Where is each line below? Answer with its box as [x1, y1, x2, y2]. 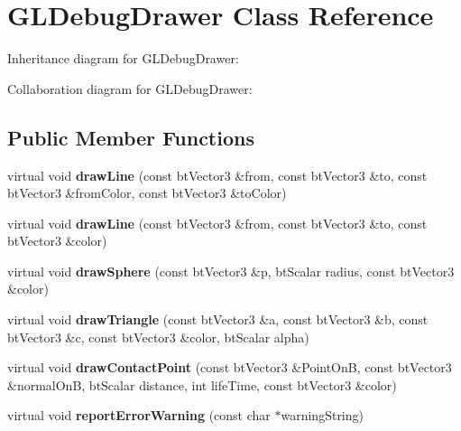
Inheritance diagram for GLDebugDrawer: [7, 49, 239, 68]
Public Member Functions [7, 123, 254, 151]
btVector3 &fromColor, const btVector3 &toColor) [7, 183, 287, 202]
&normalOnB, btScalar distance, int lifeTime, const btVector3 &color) [7, 375, 397, 394]
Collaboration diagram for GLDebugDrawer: [7, 79, 253, 98]
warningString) [281, 406, 364, 425]
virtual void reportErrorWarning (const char [7, 406, 271, 425]
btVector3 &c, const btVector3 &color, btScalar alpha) [7, 327, 309, 346]
